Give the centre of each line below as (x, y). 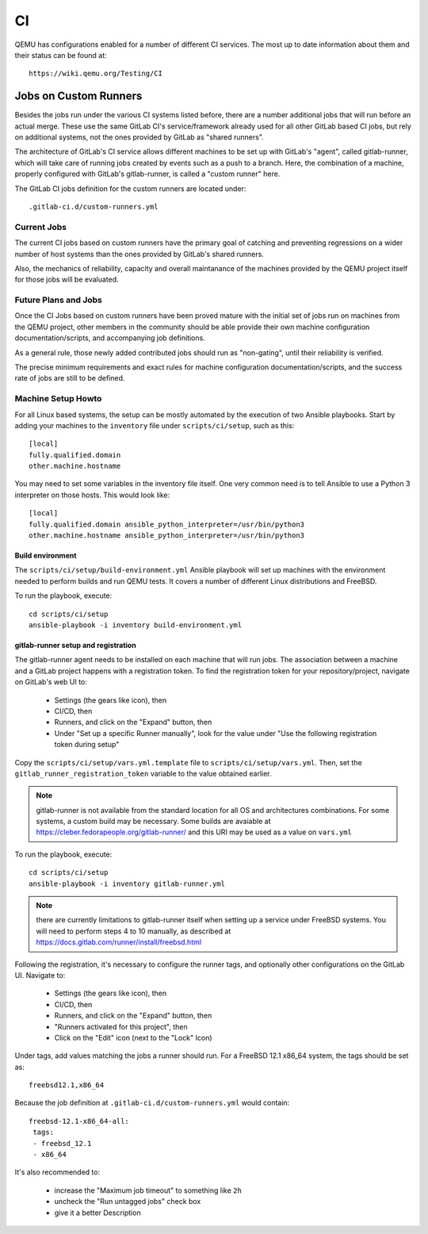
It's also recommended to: (57, 1172)
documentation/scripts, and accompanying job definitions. (110, 338)
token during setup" (87, 745)
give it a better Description (98, 1213)
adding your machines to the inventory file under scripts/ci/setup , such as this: (155, 425)
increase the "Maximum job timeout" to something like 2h (148, 1190)
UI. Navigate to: (40, 975)
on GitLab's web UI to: (51, 682)
